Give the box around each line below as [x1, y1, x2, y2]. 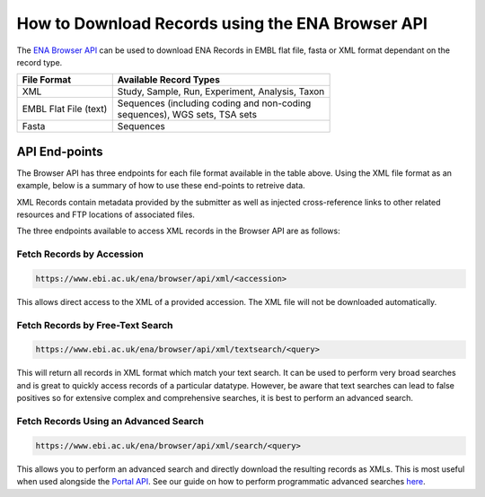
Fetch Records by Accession [16, 248, 144, 260]
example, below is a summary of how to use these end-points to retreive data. [16, 180, 305, 191]
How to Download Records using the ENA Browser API [16, 13, 428, 33]
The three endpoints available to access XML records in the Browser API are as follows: [16, 225, 340, 237]
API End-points [16, 144, 103, 159]
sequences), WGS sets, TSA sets [117, 109, 258, 121]
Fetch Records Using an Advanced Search [16, 415, 204, 428]
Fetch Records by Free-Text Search [16, 318, 173, 331]
